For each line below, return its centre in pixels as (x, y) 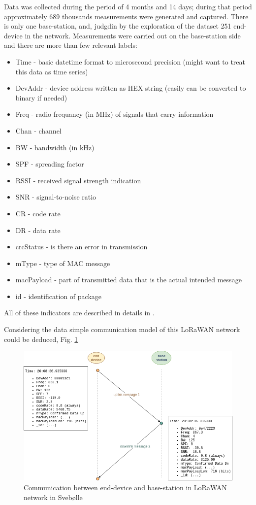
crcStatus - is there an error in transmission (81, 247)
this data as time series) (52, 71)
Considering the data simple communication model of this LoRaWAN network (122, 329)
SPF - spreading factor (50, 164)
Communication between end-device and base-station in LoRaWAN (125, 487)
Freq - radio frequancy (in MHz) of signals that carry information (114, 114)
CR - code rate (38, 213)
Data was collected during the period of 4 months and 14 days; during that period (128, 6)
